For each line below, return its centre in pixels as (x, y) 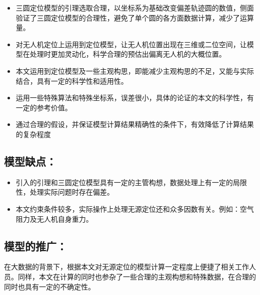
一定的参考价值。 (44, 107)
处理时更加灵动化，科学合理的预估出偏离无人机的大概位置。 (128, 54)
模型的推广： (35, 246)
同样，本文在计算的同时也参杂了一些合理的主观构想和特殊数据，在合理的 (137, 276)
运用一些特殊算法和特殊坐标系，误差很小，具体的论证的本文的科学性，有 (135, 98)
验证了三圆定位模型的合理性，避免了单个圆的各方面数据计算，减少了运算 (135, 17)
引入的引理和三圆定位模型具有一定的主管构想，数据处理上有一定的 (124, 182)
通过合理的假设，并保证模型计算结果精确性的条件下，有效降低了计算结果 (135, 124)
